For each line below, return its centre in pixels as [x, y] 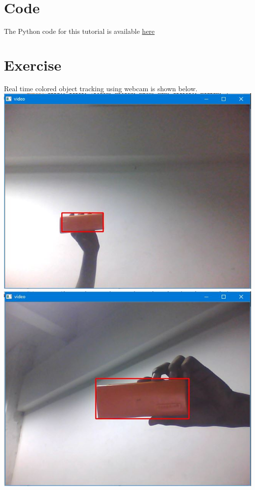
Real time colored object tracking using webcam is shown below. [101, 88]
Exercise [33, 64]
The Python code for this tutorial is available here [79, 31]
